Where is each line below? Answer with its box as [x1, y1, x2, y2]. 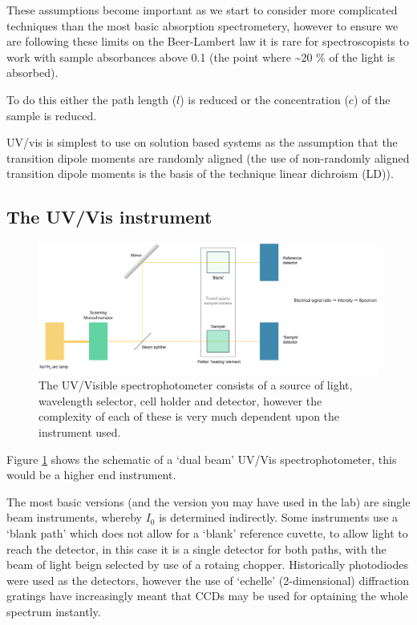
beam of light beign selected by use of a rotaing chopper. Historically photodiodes [6, 556, 408, 573]
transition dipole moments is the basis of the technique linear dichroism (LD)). [6, 165, 394, 182]
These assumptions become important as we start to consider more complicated [6, 2, 398, 18]
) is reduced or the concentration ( [180, 91, 349, 107]
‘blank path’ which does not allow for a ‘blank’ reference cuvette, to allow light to [6, 525, 408, 542]
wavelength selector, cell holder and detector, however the [38, 392, 322, 409]
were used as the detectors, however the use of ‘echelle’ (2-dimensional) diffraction [6, 571, 410, 588]
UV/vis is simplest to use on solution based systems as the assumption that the [6, 134, 398, 151]
